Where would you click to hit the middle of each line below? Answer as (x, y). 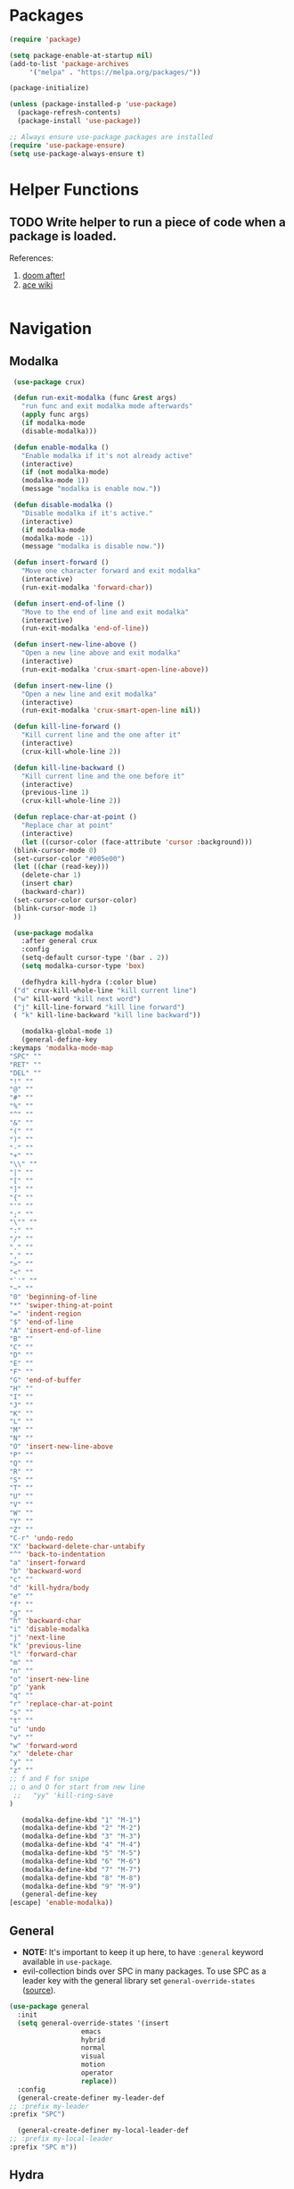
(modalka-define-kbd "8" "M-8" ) (81, 1878)
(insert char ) (47, 884)
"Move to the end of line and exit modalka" (105, 612)
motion (93, 2065)
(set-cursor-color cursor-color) (75, 900)
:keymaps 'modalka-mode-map (61, 1049)
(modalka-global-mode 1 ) (67, 1032)
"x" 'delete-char (41, 1754)
